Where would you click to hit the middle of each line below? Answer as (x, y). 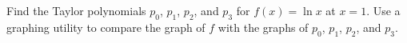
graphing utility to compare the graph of (106, 27)
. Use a (383, 10)
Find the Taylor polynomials (76, 10)
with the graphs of (263, 27)
